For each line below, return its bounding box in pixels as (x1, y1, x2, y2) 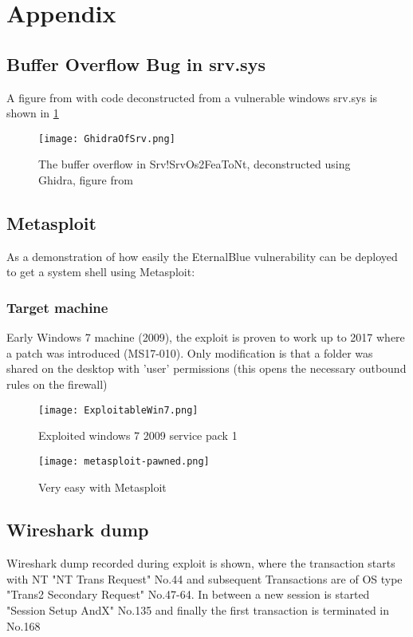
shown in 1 (6, 105, 59, 121)
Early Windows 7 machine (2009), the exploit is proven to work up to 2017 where (6, 329, 405, 346)
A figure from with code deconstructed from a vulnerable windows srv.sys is (6, 89, 378, 105)
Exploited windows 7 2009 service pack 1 (38, 427, 238, 444)
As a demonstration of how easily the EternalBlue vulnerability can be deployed (6, 247, 398, 264)
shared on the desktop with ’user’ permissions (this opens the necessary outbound (6, 360, 407, 377)
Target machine (6, 297, 108, 317)
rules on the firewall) (6, 376, 108, 392)
